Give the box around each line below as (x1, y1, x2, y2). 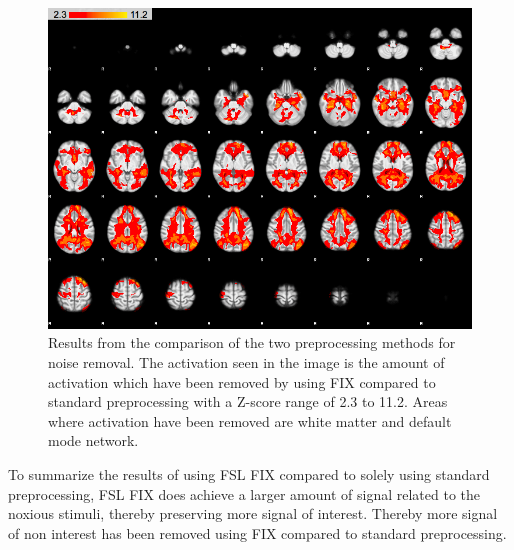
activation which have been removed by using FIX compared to (48, 371, 436, 392)
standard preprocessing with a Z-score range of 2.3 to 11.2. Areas (48, 391, 448, 412)
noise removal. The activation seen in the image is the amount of (48, 351, 445, 372)
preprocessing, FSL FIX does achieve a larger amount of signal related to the (8, 483, 481, 504)
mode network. (48, 430, 139, 451)
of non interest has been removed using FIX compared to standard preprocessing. (8, 522, 507, 543)
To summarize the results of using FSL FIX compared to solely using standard (8, 463, 490, 484)
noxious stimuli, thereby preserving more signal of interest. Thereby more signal (8, 503, 498, 524)
